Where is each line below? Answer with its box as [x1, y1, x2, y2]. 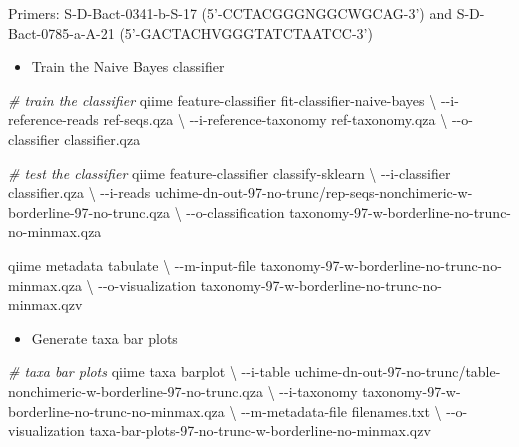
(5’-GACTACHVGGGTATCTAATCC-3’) [119, 22, 373, 43]
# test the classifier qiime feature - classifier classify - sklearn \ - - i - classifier [8, 162, 451, 183]
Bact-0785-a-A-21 [8, 22, 115, 43]
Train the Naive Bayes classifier [31, 56, 225, 77]
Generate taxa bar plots [31, 327, 178, 348]
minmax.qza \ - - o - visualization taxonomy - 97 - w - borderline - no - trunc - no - [8, 274, 442, 295]
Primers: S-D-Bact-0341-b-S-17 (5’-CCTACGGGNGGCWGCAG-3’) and [8, 3, 452, 23]
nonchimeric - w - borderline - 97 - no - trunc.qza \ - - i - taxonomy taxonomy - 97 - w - [8, 380, 461, 401]
